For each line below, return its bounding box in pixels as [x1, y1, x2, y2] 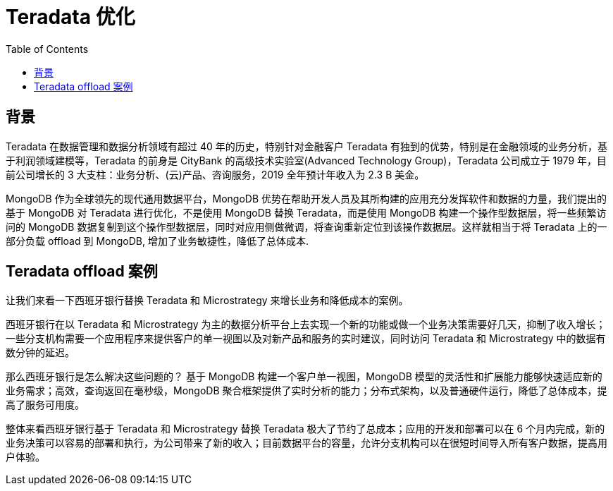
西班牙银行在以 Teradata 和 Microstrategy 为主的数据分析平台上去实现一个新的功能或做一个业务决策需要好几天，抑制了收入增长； [6, 318, 606, 331]
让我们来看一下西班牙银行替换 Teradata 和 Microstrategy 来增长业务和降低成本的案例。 [6, 294, 409, 307]
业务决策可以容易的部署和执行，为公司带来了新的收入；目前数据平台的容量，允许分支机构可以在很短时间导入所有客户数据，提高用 [6, 437, 607, 449]
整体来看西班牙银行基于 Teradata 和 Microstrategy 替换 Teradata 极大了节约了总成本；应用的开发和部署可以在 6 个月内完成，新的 [6, 423, 605, 435]
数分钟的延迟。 [6, 346, 75, 359]
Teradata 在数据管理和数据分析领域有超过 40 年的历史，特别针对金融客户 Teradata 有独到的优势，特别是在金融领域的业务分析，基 [6, 140, 607, 152]
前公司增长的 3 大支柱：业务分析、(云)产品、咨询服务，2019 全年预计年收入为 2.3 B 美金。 [6, 168, 425, 181]
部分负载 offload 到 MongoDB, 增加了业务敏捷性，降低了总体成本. [6, 234, 309, 247]
